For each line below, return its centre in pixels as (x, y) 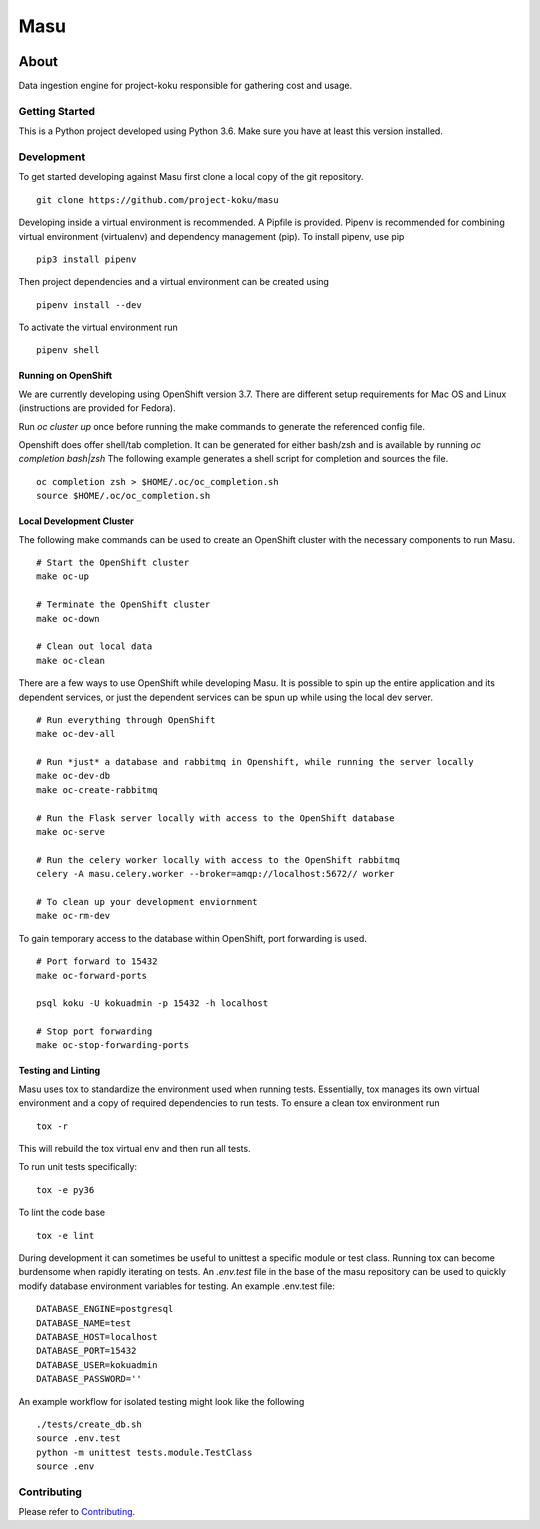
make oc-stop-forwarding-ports (113, 1045)
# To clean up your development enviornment (147, 901)
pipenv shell (68, 350)
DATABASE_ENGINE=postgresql (105, 1309)
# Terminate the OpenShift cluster (123, 604)
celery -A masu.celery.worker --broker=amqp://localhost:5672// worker (215, 874)
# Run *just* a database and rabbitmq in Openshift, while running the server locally (255, 762)
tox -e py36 (65, 1189)
